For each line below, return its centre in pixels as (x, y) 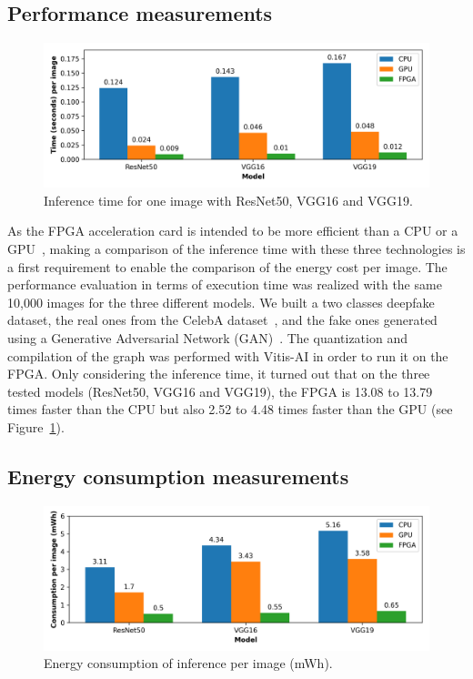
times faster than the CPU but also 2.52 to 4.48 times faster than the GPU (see (230, 409)
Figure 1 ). (36, 426)
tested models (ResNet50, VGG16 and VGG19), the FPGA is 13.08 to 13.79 (220, 391)
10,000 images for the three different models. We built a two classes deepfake (221, 302)
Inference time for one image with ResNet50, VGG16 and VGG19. (228, 200)
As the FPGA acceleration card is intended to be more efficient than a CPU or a (233, 231)
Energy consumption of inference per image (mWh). (188, 663)
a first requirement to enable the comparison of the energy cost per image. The (227, 266)
